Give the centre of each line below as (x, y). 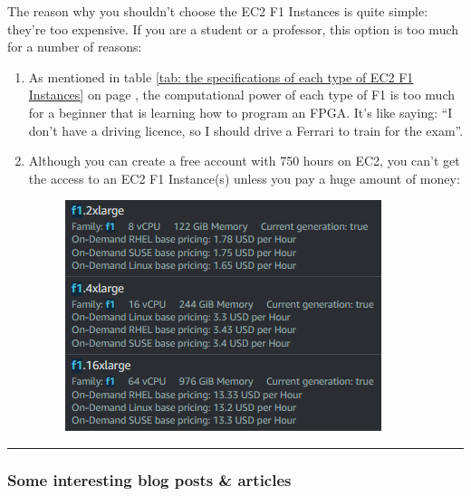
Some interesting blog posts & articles (149, 479)
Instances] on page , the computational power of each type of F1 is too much (242, 95)
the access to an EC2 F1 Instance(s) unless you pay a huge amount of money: (244, 178)
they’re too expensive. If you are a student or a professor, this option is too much (233, 29)
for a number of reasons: (75, 47)
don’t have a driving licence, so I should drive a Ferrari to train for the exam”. (246, 130)
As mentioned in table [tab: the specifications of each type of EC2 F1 (221, 76)
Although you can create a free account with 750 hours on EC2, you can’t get (244, 161)
